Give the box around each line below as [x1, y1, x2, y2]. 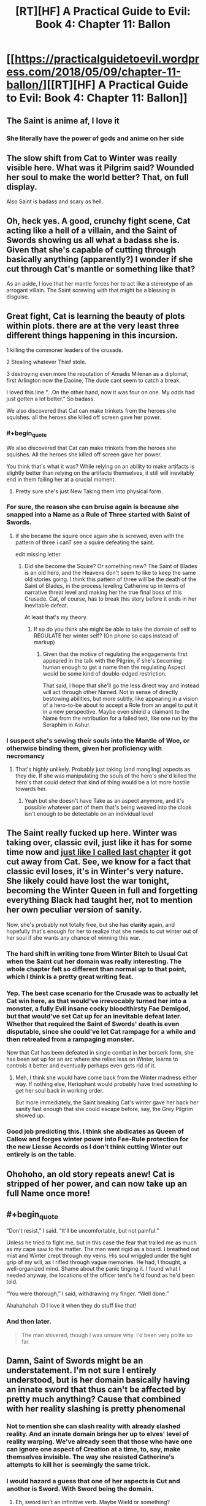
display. [6, 181, 38, 192]
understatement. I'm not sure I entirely [6, 1365, 157, 1376]
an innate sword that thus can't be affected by [6, 1384, 186, 1395]
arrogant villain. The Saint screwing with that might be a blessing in [6, 287, 176, 294]
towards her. [15, 785, 47, 793]
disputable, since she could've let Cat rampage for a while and [6, 1027, 196, 1036]
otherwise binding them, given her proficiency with [6, 744, 162, 752]
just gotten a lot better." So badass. [6, 395, 95, 402]
